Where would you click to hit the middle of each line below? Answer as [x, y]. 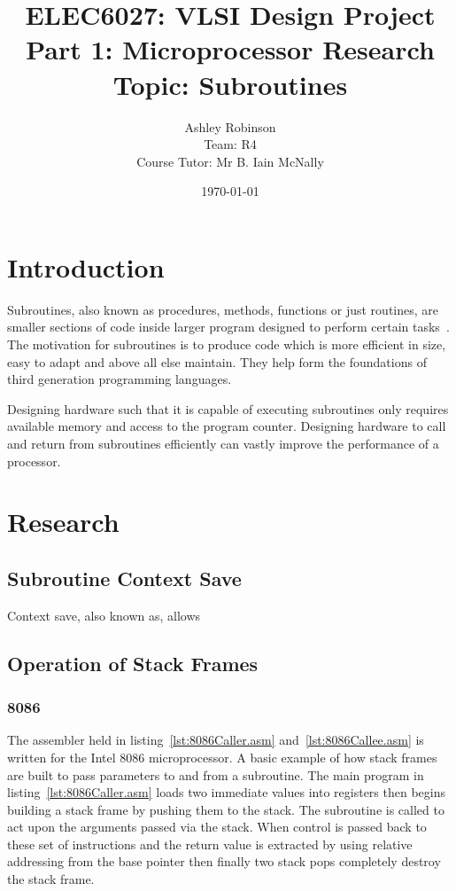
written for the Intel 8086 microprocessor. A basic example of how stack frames [222, 757]
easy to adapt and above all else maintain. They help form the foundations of [217, 361]
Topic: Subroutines [230, 84]
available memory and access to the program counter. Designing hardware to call [227, 426]
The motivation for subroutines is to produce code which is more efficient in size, [227, 344]
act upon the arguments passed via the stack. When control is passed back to [217, 827]
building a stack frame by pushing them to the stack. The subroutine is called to [226, 809]
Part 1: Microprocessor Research [230, 49]
